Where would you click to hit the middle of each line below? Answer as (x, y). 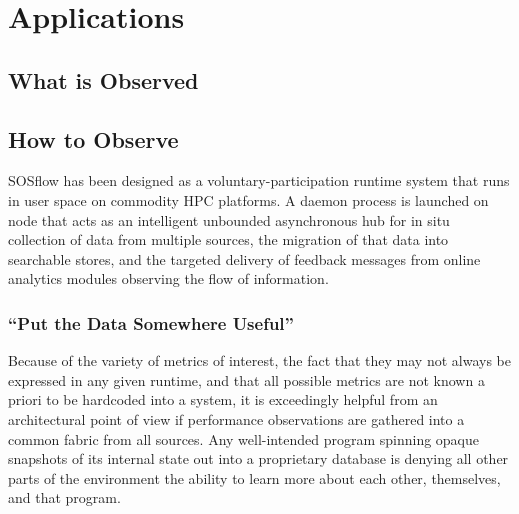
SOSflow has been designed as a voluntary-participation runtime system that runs (259, 180)
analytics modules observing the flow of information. (168, 278)
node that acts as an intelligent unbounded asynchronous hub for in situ (229, 219)
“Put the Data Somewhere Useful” (151, 322)
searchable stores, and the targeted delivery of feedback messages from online (244, 258)
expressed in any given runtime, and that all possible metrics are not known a (246, 379)
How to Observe (93, 138)
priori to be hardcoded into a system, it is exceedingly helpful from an (223, 399)
